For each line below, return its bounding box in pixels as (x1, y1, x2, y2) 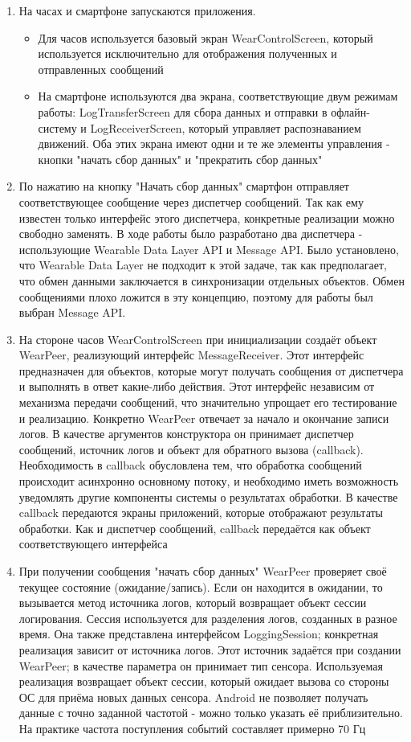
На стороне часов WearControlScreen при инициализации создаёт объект (18, 330, 377, 347)
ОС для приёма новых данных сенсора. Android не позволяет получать (18, 688, 368, 705)
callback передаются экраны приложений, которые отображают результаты (18, 504, 384, 521)
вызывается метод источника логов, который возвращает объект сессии (18, 594, 367, 611)
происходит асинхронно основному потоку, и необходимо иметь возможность (18, 473, 399, 490)
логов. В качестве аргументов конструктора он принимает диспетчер (18, 425, 354, 442)
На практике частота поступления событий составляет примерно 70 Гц (18, 719, 366, 736)
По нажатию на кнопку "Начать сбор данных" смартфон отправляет (18, 178, 349, 195)
